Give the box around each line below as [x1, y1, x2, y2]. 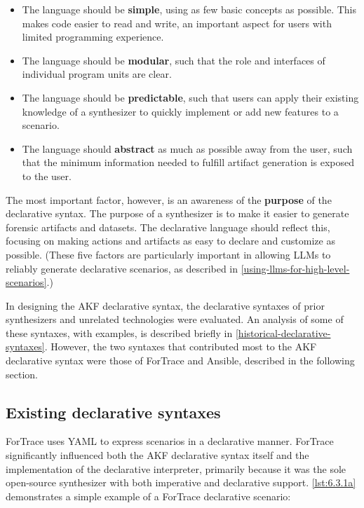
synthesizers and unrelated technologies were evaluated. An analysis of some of [6, 312, 344, 327]
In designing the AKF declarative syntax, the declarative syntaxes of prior [6, 298, 325, 313]
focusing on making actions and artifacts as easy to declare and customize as [6, 233, 335, 248]
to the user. [22, 168, 72, 183]
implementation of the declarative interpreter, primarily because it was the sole [6, 461, 346, 476]
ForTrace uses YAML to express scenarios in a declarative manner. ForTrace [6, 434, 334, 448]
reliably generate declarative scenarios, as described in [6, 261, 238, 275]
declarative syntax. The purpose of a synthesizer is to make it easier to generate [6, 206, 349, 221]
